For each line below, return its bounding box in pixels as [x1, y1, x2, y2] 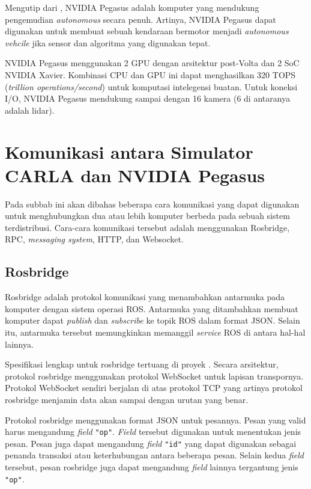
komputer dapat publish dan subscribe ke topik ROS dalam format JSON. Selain [5, 314, 300, 327]
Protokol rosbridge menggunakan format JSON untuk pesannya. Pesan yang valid [5, 413, 306, 426]
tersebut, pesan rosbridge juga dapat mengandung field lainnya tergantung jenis [5, 461, 298, 473]
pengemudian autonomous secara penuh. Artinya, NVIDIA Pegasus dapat [5, 13, 276, 25]
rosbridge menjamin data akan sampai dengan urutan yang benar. [5, 393, 249, 405]
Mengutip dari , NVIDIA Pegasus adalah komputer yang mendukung [5, 1, 259, 13]
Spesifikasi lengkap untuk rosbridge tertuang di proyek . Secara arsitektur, [5, 358, 279, 371]
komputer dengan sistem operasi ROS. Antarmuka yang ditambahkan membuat [5, 302, 298, 315]
